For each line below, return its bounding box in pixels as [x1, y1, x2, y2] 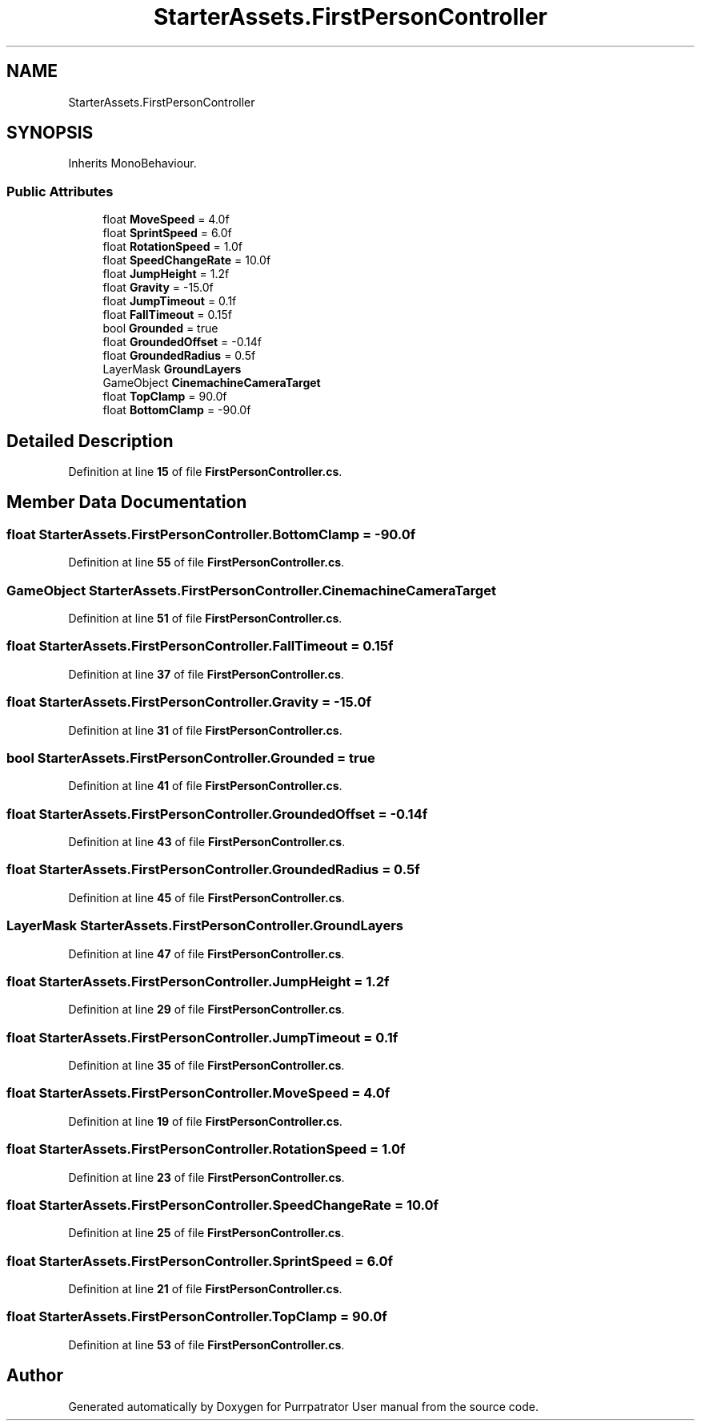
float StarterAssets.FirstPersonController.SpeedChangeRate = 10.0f [6, 1196, 439, 1213]
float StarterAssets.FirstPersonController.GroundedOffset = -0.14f [6, 805, 428, 822]
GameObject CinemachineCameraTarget [102, 376, 321, 390]
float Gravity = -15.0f [102, 280, 214, 295]
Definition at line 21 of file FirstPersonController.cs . [68, 1282, 342, 1296]
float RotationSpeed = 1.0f [102, 240, 243, 254]
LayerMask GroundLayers [102, 362, 242, 377]
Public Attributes [6, 183, 114, 200]
